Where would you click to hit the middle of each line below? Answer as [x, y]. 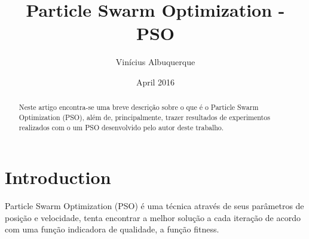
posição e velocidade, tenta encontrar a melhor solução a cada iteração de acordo [153, 217]
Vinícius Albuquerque [155, 62]
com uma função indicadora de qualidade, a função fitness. [112, 229]
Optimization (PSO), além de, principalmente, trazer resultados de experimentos [144, 117]
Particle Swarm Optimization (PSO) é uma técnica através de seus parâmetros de [154, 206]
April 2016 [155, 82]
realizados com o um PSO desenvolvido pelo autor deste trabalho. [121, 127]
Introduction [58, 177]
